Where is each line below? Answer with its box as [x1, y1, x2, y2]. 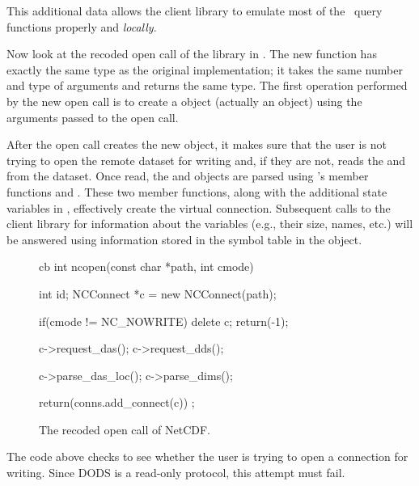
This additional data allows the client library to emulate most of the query [6, 2, 383, 19]
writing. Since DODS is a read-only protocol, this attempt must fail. [6, 464, 345, 481]
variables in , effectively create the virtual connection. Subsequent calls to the [6, 199, 391, 216]
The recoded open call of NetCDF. [39, 420, 210, 437]
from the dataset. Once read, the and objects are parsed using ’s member [6, 167, 369, 184]
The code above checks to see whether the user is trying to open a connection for [6, 448, 408, 465]
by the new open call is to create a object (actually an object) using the [6, 92, 362, 109]
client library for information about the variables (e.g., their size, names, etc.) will [6, 215, 413, 232]
